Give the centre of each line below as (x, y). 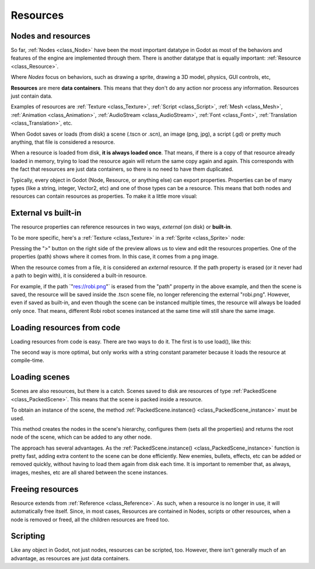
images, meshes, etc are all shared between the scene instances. (90, 472)
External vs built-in (46, 213)
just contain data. (32, 96)
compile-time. (28, 360)
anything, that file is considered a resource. (63, 142)
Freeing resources (45, 489)
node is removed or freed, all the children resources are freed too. (90, 519)
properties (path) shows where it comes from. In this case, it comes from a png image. (115, 257)
